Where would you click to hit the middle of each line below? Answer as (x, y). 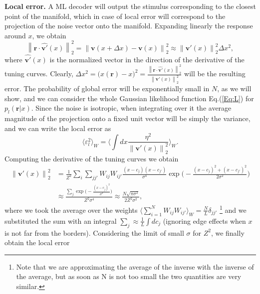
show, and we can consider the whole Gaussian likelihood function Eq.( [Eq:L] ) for (129, 98)
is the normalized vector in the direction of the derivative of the (147, 59)
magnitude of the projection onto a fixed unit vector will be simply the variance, (128, 118)
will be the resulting (215, 73)
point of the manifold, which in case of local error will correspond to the (115, 16)
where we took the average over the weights (71, 210)
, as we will (234, 88)
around (15, 35)
